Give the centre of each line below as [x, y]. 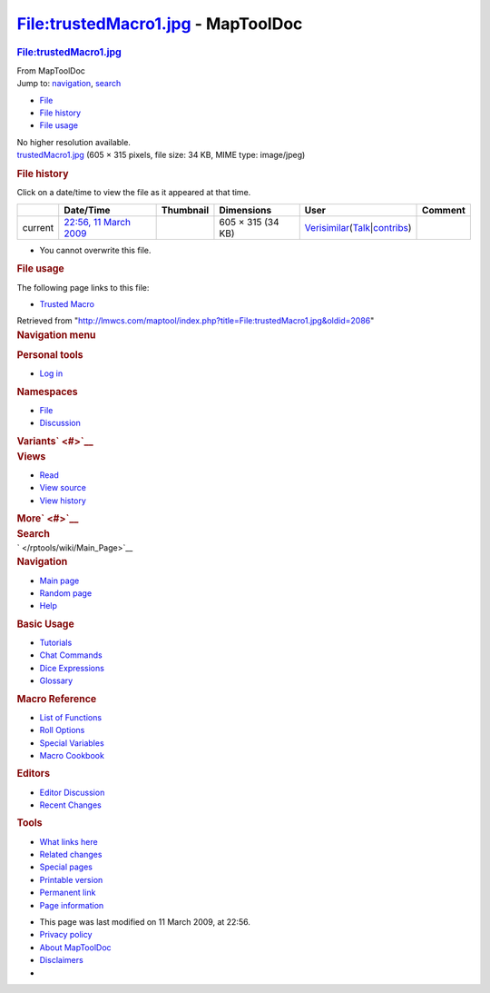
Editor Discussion [72, 792]
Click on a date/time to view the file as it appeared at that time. [134, 193]
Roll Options [62, 730]
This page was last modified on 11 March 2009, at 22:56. [145, 921]
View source [63, 488]
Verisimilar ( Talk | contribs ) [358, 227]
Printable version [71, 879]
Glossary [56, 680]
